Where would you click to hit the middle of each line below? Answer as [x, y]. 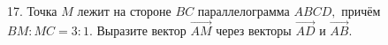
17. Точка [32, 11]
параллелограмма [243, 11]
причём [361, 11]
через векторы [254, 30]
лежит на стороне [124, 11]
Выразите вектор [141, 30]
